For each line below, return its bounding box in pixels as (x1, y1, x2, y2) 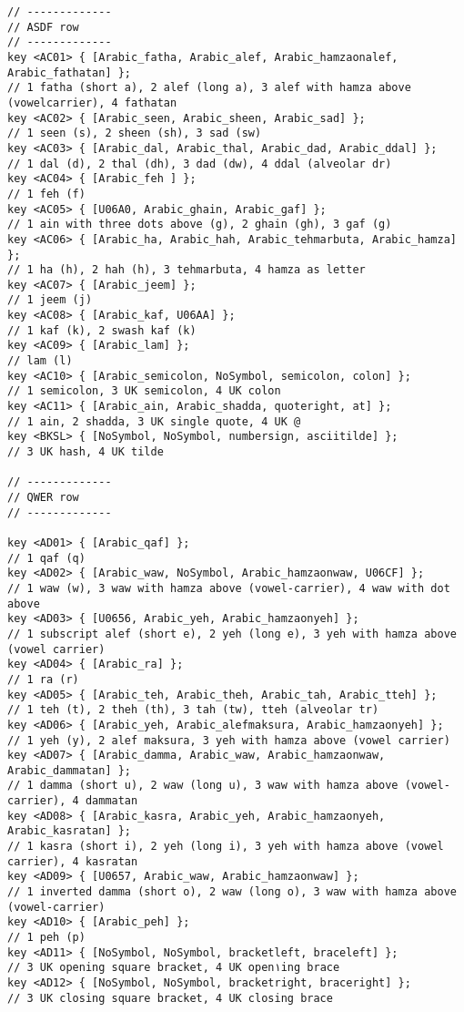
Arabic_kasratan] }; (7, 824, 132, 838)
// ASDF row (7, 20, 79, 34)
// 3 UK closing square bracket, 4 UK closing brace (7, 991, 333, 1005)
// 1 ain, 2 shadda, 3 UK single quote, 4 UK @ (7, 414, 301, 428)
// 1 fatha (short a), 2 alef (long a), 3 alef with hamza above (7, 81, 411, 95)
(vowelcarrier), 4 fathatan (7, 96, 177, 109)
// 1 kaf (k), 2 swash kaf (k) (7, 323, 197, 337)
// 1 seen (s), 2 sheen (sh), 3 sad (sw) (7, 127, 262, 140)
